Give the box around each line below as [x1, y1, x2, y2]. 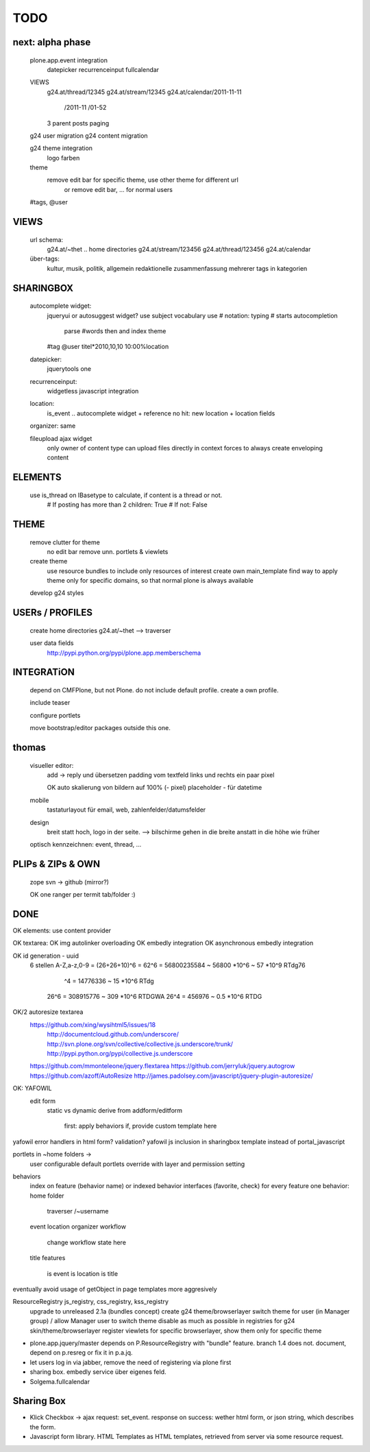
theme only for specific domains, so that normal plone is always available [47, 577, 254, 585]
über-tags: [29, 254, 60, 263]
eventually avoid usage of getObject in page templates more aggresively [12, 1285, 217, 1294]
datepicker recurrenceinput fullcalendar [47, 65, 160, 73]
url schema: [29, 235, 64, 243]
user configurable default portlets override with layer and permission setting [29, 1159, 245, 1168]
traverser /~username [47, 1207, 109, 1215]
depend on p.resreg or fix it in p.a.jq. [29, 1348, 133, 1357]
